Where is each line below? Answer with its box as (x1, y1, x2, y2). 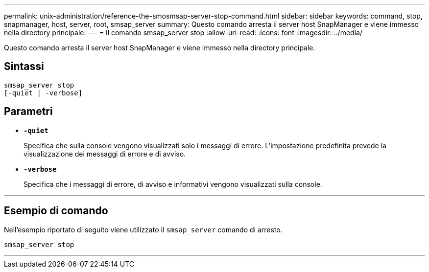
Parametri (4, 105, 53, 118)
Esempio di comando (4, 204, 108, 217)
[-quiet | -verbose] (4, 89, 83, 97)
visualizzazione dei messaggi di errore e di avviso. (24, 149, 186, 158)
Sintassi (4, 60, 44, 73)
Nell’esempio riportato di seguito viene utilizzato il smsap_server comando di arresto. (4, 225, 283, 234)
